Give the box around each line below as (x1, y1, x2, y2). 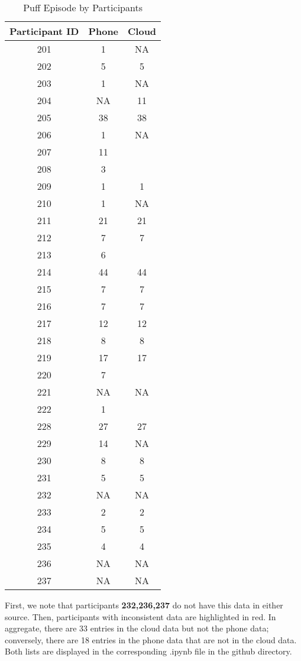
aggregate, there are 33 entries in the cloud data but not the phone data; (5, 622, 269, 634)
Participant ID (9, 24, 79, 38)
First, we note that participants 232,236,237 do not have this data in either (5, 599, 283, 611)
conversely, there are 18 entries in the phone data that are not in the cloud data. (5, 633, 297, 646)
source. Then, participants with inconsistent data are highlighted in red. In (5, 610, 276, 623)
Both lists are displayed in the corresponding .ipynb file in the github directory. (5, 645, 292, 657)
